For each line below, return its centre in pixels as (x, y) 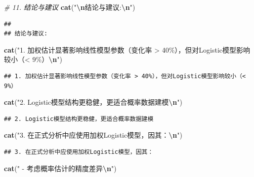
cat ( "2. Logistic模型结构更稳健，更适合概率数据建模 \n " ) (93, 102)
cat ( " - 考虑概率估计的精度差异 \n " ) (60, 168)
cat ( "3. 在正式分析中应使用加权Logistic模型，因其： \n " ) (93, 135)
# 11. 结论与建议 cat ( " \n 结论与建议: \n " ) (70, 7)
